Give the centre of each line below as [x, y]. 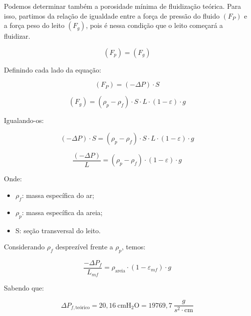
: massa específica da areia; [62, 212]
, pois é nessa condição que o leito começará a [154, 25]
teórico [83, 308]
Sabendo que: [24, 287]
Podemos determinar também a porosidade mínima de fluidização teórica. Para [123, 6]
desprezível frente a [84, 247]
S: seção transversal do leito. [58, 230]
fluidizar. [17, 36]
